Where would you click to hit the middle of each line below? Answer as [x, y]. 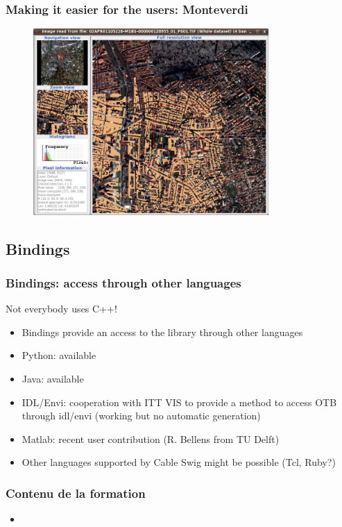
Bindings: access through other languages [123, 282]
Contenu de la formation [76, 493]
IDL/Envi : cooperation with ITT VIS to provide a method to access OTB [179, 402]
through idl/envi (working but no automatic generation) [141, 416]
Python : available [59, 355]
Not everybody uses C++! [61, 309]
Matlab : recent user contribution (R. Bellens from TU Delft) [151, 438]
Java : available [53, 378]
